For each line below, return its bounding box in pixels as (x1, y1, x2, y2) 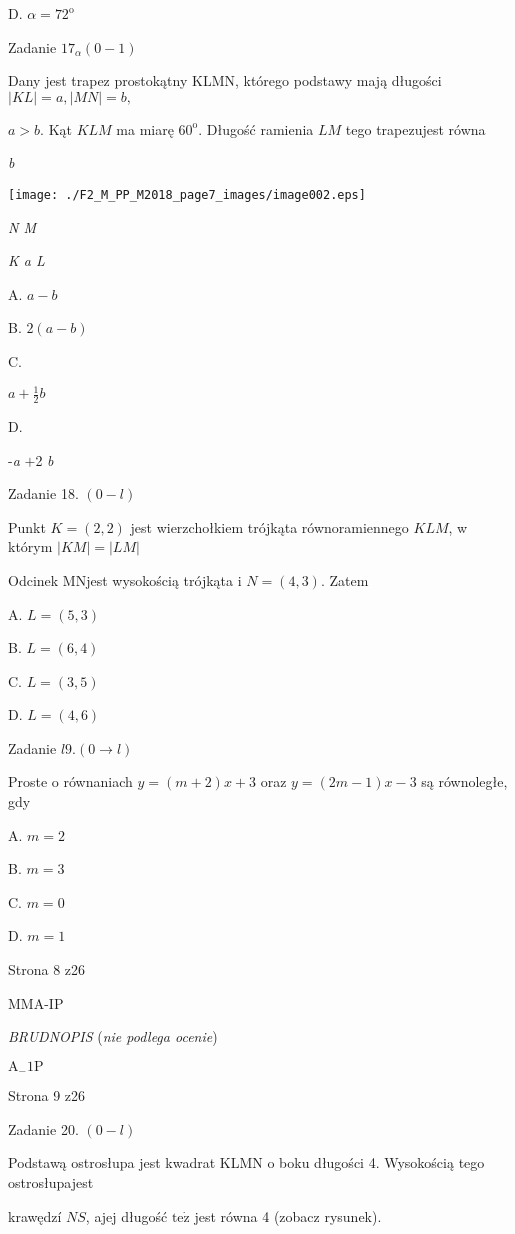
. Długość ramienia (198, 118, 314, 139)
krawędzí (8, 1205, 62, 1226)
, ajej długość (85, 1205, 168, 1226)
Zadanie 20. (8, 1118, 79, 1139)
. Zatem (320, 569, 369, 590)
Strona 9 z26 (8, 1085, 86, 1106)
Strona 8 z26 (8, 959, 86, 980)
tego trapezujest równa (345, 118, 486, 139)
